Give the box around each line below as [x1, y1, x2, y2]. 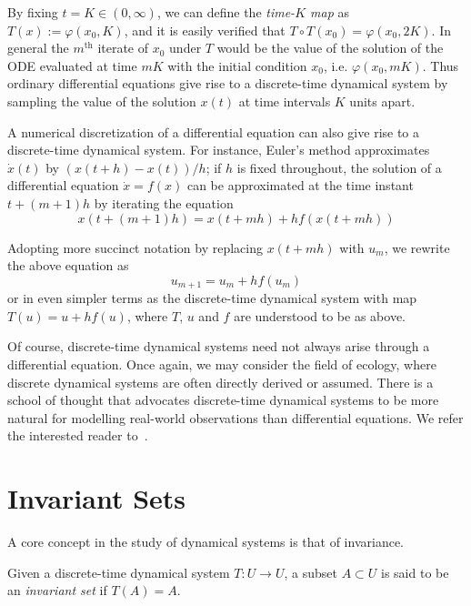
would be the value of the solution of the [216, 38, 444, 57]
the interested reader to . [7, 426, 148, 445]
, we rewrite [384, 237, 450, 257]
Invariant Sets [7, 480, 186, 517]
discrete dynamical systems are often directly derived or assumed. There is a [7, 372, 434, 391]
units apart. [349, 91, 416, 110]
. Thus [422, 56, 459, 75]
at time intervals [238, 91, 331, 110]
